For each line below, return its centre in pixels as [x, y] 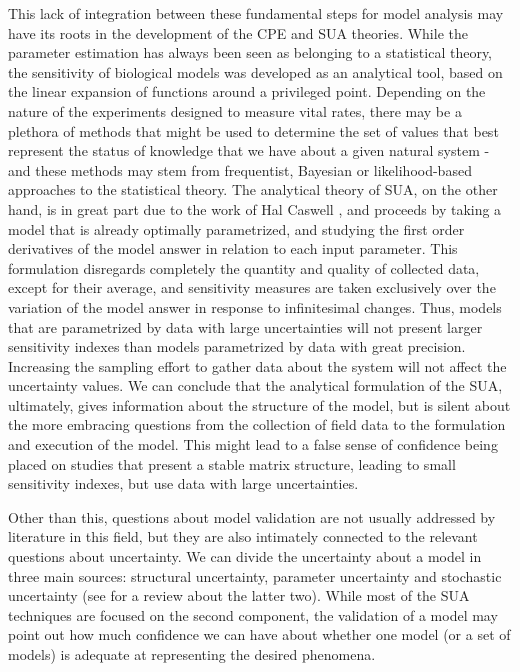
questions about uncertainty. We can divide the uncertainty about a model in [245, 556]
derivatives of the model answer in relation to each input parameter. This [233, 248]
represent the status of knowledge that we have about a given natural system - [249, 150]
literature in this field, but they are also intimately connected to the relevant [243, 536]
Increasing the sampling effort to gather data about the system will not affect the [257, 365]
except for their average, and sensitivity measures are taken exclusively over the [252, 287]
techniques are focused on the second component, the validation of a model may [253, 614]
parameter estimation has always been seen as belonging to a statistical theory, [250, 52]
